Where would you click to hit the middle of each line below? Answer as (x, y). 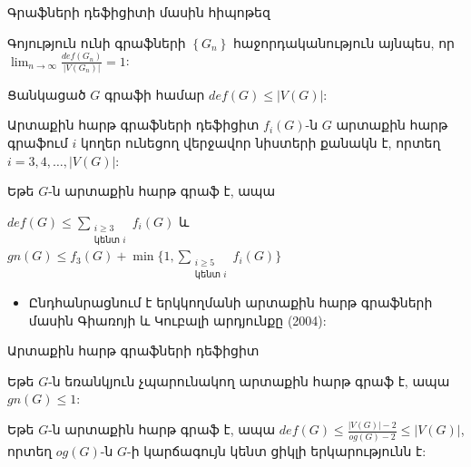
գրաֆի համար (155, 94)
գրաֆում (38, 142)
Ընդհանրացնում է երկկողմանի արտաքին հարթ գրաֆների (231, 302)
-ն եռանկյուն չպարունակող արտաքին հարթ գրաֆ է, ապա (249, 380)
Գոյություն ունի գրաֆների (97, 42)
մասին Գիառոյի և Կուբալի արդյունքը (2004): (177, 320)
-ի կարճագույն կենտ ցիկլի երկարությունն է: (276, 450)
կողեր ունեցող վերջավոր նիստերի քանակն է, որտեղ (260, 142)
